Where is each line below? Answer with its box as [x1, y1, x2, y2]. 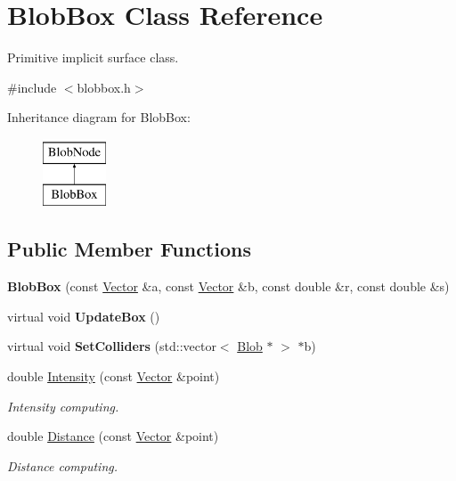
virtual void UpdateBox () [7, 306, 160, 325]
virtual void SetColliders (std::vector [7, 337, 216, 355]
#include [7, 77, 57, 96]
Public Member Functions [7, 235, 251, 263]
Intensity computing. [7, 396, 119, 415]
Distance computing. [7, 456, 118, 475]
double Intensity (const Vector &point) [7, 367, 220, 386]
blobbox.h [77, 77, 131, 96]
